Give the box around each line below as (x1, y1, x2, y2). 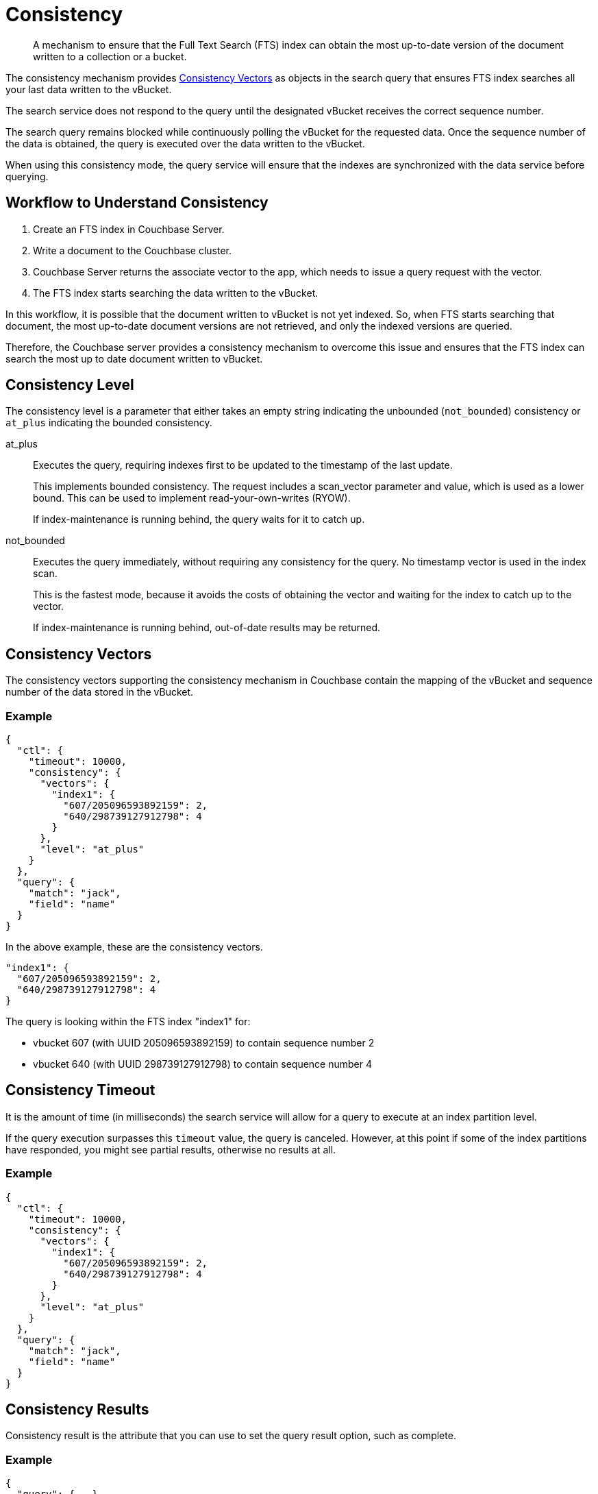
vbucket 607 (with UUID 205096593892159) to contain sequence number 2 (33, 1037, 375, 1049)
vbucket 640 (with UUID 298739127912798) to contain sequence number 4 (33, 1058, 373, 1070)
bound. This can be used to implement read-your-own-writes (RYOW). (33, 492, 351, 504)
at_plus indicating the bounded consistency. (5, 417, 212, 429)
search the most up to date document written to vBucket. (5, 352, 263, 365)
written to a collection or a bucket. (33, 50, 187, 62)
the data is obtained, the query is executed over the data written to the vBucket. (5, 137, 365, 149)
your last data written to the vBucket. (5, 83, 172, 95)
